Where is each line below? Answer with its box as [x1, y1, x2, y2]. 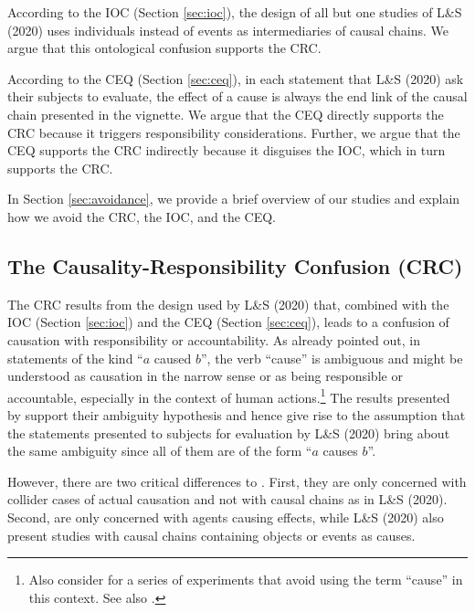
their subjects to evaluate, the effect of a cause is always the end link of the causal [7, 87, 468, 106]
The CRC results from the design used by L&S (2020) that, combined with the [7, 294, 449, 313]
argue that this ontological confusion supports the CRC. [7, 38, 322, 58]
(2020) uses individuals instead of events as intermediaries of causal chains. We [7, 20, 449, 39]
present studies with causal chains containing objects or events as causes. [7, 525, 416, 544]
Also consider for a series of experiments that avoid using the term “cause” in [28, 570, 463, 589]
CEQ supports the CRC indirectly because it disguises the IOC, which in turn [7, 141, 446, 160]
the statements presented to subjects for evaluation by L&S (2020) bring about [7, 423, 450, 442]
